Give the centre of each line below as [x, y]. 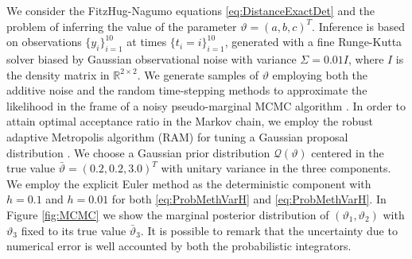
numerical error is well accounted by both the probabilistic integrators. [179, 246]
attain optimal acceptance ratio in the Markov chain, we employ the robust [190, 121]
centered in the [348, 152]
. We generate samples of [198, 74]
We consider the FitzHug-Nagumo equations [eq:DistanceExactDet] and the [191, 10]
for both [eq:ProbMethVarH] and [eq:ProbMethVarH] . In [249, 199]
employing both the [320, 74]
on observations [44, 42]
